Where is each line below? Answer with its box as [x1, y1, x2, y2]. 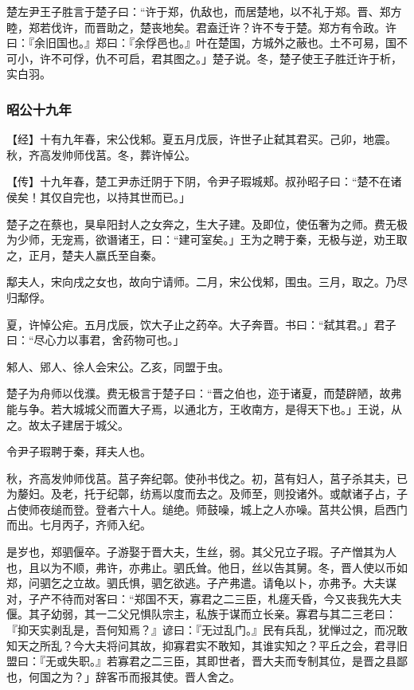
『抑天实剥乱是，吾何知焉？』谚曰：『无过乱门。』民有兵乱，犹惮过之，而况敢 [6, 621, 408, 638]
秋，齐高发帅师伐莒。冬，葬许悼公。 [6, 146, 196, 163]
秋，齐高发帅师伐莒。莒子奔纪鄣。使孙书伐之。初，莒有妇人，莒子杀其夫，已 [6, 469, 408, 486]
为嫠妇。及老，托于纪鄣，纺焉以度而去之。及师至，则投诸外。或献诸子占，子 [6, 485, 408, 502]
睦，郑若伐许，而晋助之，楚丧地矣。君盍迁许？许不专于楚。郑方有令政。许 [6, 18, 396, 35]
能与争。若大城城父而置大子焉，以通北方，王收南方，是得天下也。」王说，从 [6, 400, 402, 417]
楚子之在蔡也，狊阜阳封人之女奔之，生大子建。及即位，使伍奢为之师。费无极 [6, 215, 408, 232]
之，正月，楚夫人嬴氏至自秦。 [6, 246, 162, 263]
